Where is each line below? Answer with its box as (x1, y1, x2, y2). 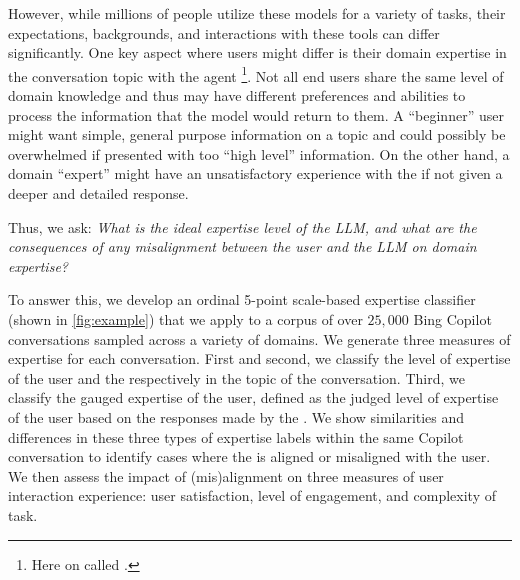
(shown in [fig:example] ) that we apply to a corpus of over (8, 308, 363, 329)
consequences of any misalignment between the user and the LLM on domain (8, 236, 477, 257)
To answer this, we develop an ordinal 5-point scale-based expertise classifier (8, 289, 476, 310)
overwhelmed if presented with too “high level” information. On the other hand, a (8, 143, 510, 164)
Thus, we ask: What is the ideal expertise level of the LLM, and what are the (8, 216, 477, 237)
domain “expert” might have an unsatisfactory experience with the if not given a (8, 163, 503, 184)
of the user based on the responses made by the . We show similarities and (8, 406, 465, 427)
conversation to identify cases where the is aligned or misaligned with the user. (8, 446, 491, 467)
